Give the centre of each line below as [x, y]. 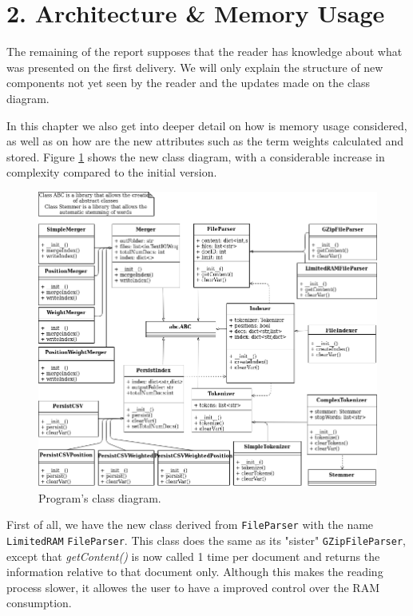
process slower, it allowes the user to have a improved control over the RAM [193, 587]
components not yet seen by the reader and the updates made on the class [189, 83]
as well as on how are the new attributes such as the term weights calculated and [205, 141]
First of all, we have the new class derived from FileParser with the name [190, 525]
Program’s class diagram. [100, 497]
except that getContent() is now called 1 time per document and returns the [193, 556]
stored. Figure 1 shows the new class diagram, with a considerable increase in [196, 156]
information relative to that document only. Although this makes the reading [195, 572]
